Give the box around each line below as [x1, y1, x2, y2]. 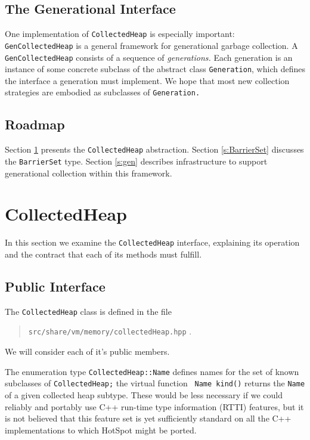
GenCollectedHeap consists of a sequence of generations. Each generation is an [5, 51, 293, 63]
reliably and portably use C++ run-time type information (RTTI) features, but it [5, 400, 304, 413]
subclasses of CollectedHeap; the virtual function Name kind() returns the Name [5, 377, 305, 389]
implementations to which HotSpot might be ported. [5, 423, 197, 436]
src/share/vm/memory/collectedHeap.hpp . [28, 325, 192, 337]
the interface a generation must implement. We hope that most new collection [5, 74, 290, 86]
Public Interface [5, 277, 106, 295]
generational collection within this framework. [5, 166, 172, 179]
